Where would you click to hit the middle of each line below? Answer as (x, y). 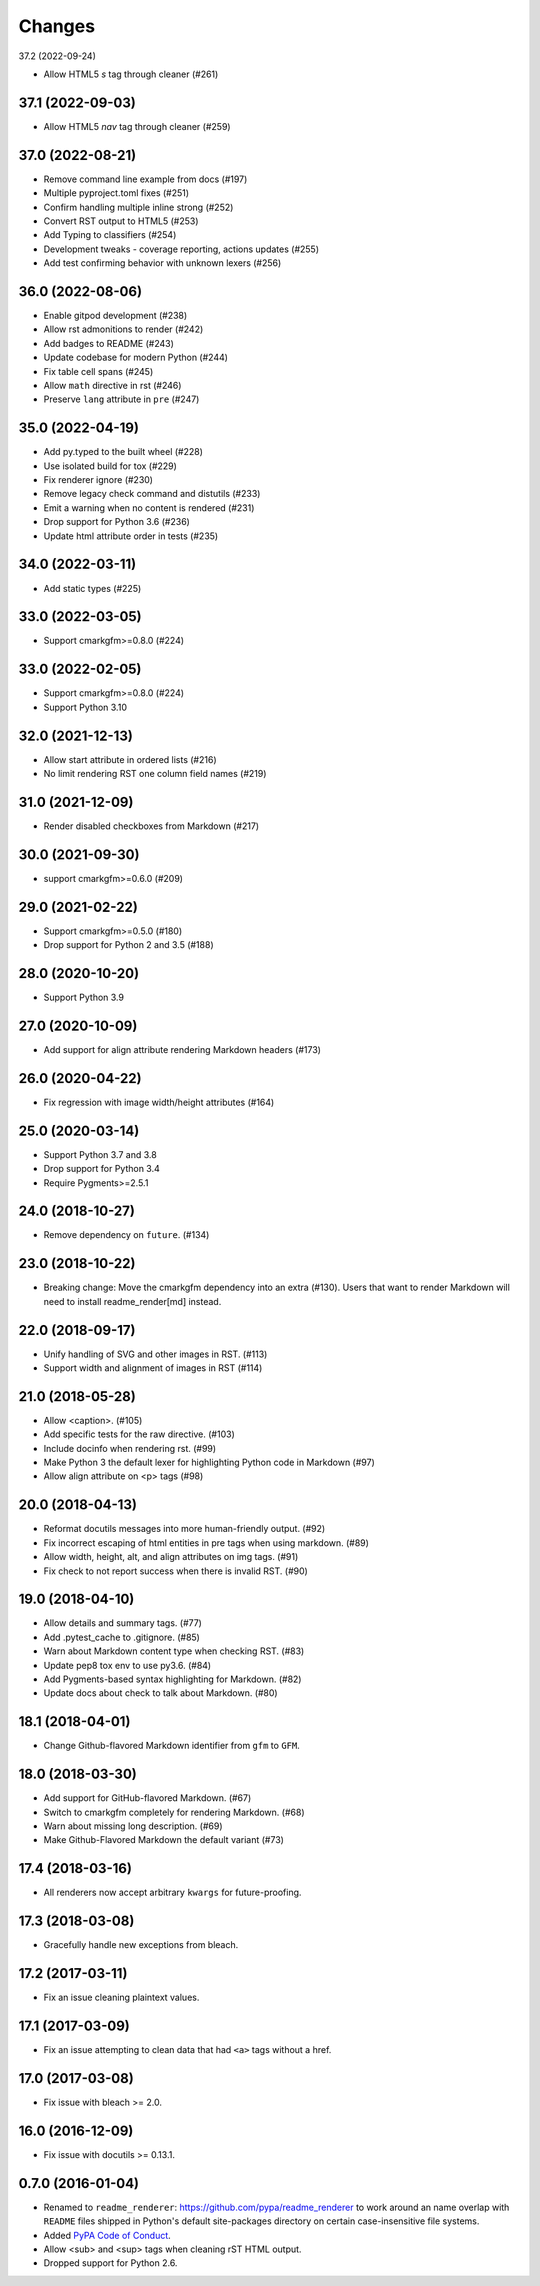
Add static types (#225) (92, 588)
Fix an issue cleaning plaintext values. (121, 1997)
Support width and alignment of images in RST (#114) (153, 1368)
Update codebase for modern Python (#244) (136, 357)
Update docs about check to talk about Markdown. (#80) (161, 1693)
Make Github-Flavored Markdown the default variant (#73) (164, 1840)
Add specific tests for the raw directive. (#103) (139, 1434)
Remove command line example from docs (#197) (145, 179)
